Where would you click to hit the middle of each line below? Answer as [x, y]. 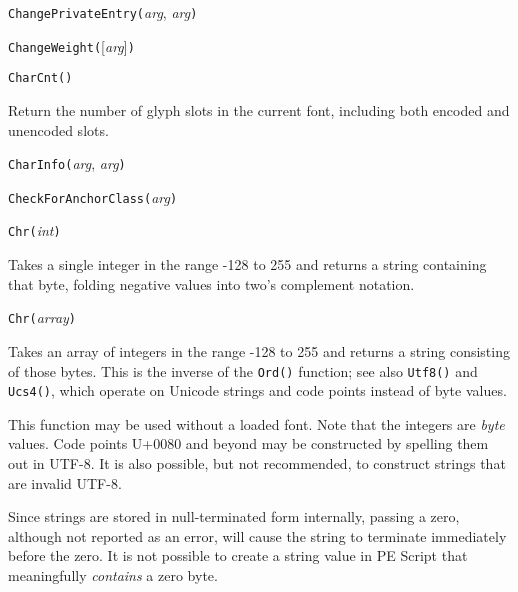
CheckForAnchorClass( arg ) [93, 196]
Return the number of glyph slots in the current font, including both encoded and [259, 109]
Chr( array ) [42, 317]
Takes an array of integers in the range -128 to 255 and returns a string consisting [259, 350]
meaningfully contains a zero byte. [113, 575]
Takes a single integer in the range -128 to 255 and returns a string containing [247, 264]
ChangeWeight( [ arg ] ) [71, 45]
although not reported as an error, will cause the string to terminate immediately [257, 535]
